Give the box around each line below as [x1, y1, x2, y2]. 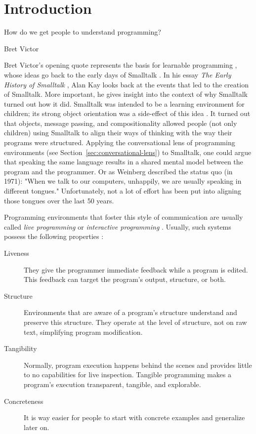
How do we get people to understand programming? [4, 27, 161, 37]
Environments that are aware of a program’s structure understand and [24, 307, 237, 317]
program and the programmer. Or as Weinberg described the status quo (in [4, 166, 233, 176]
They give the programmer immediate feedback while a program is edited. [24, 264, 248, 275]
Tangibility [4, 343, 37, 354]
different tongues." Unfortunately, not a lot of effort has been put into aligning [4, 186, 242, 196]
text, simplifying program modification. [24, 326, 143, 337]
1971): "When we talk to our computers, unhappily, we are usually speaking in [4, 176, 242, 186]
